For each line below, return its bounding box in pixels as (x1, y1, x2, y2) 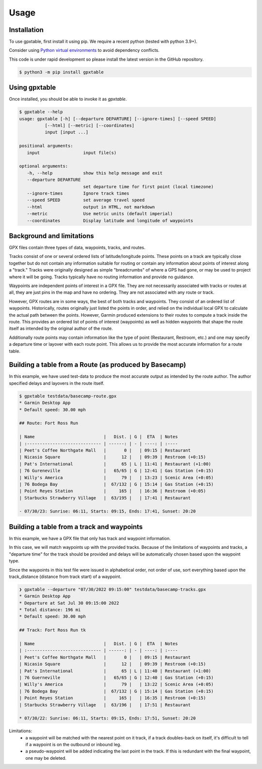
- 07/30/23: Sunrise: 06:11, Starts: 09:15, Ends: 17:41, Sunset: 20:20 (19, 509, 196, 514)
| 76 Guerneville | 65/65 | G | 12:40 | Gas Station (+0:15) (19, 674, 214, 680)
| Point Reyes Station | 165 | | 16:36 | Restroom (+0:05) (19, 488, 206, 494)
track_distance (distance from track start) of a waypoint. (9, 574, 121, 579)
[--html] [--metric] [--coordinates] (44, 123, 134, 128)
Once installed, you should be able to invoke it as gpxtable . (9, 96, 127, 102)
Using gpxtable (9, 83, 56, 92)
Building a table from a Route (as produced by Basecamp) (9, 361, 186, 369)
